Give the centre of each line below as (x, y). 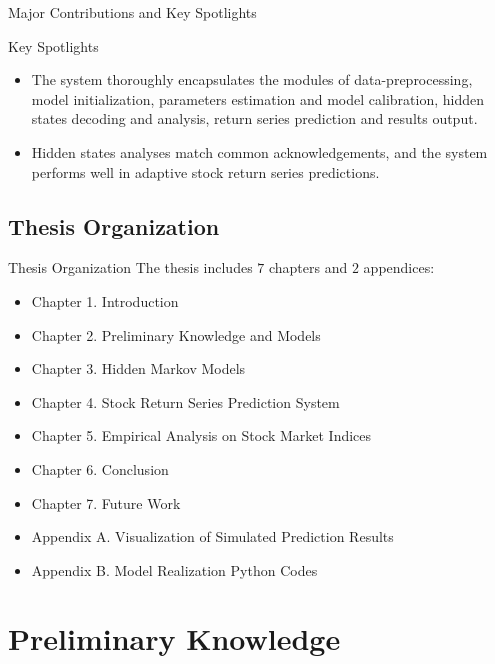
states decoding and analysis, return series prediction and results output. (254, 118)
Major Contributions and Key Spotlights (132, 12)
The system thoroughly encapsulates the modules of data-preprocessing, (252, 79)
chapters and (308, 267)
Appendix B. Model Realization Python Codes (174, 569)
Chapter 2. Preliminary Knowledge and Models (176, 334)
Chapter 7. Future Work (106, 502)
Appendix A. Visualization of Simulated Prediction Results (212, 536)
